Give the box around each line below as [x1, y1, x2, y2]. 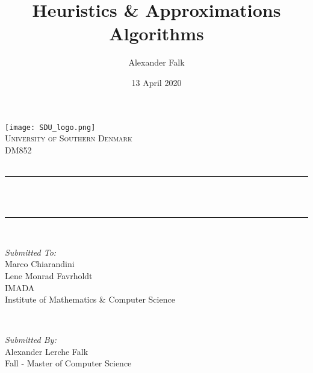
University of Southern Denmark [5, 132, 132, 144]
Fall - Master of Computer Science [5, 357, 132, 369]
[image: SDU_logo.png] [5, 123, 96, 132]
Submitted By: [5, 333, 57, 346]
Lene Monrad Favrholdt [5, 269, 93, 282]
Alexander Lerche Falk [5, 345, 88, 357]
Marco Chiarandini [5, 257, 75, 270]
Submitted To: [5, 245, 57, 258]
